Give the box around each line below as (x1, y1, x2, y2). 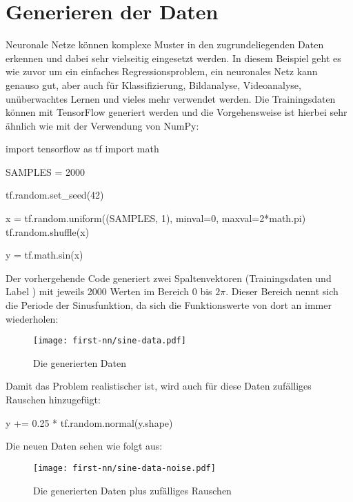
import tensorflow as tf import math (6, 141, 159, 156)
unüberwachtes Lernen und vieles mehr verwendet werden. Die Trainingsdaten (6, 91, 336, 106)
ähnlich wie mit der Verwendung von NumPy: (6, 118, 199, 132)
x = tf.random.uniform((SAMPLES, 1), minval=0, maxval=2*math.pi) (6, 211, 306, 225)
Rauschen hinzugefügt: (6, 392, 101, 407)
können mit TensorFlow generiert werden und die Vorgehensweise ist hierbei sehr (6, 105, 347, 119)
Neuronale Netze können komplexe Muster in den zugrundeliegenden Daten (6, 37, 324, 52)
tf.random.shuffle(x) (6, 224, 90, 239)
